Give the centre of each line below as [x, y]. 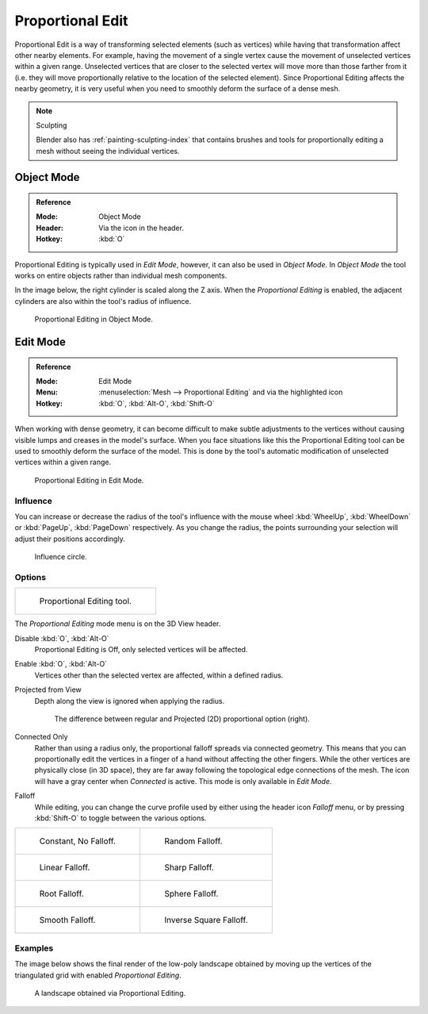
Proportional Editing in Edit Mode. [89, 480]
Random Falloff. [193, 841]
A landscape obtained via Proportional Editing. [110, 993]
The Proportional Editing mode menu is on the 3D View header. [118, 624]
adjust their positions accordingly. [70, 539]
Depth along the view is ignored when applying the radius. [130, 701]
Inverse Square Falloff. [206, 920]
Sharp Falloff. [189, 867]
